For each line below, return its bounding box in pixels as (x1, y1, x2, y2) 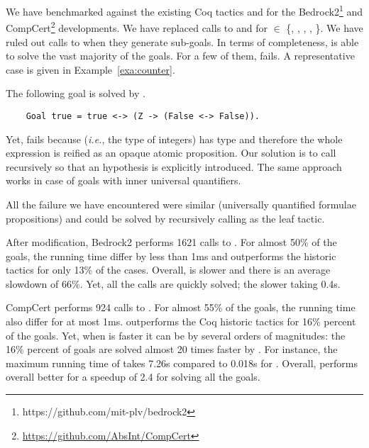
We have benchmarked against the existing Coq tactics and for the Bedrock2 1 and (6, 2, 363, 18)
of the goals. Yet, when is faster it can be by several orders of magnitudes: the (6, 327, 346, 342)
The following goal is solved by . (6, 86, 145, 101)
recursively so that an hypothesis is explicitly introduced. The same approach (6, 159, 342, 174)
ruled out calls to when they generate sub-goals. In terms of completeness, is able (6, 34, 359, 49)
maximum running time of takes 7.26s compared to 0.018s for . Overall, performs (6, 355, 358, 370)
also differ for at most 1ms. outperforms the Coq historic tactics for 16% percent (6, 314, 356, 329)
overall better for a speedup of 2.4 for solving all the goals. (6, 369, 260, 384)
